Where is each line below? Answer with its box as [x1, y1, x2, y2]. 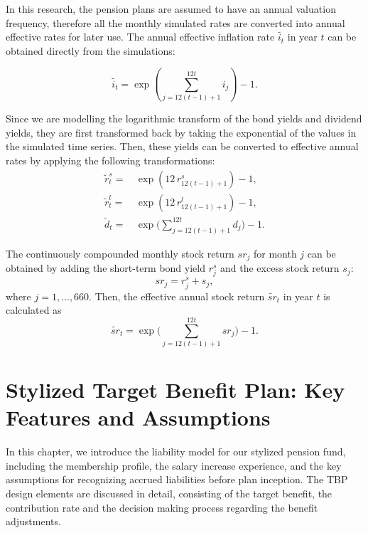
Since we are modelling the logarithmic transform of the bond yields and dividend [6, 111, 362, 126]
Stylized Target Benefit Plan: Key [6, 375, 345, 404]
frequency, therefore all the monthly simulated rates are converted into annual [6, 15, 345, 30]
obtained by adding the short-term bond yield [6, 260, 205, 275]
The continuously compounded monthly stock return [6, 246, 234, 260]
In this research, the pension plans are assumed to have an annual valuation [6, 1, 336, 16]
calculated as [6, 302, 62, 317]
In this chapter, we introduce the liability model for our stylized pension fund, [6, 444, 346, 459]
